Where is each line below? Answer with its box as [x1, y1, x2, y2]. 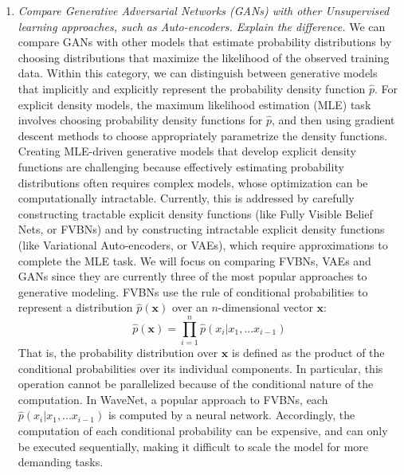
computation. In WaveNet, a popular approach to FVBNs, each [18, 391, 328, 407]
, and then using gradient [272, 112, 395, 128]
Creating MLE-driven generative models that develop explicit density [18, 143, 356, 159]
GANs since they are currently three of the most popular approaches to [18, 268, 367, 285]
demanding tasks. [18, 453, 104, 470]
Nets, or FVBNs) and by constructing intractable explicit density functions [18, 221, 385, 237]
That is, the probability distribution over [18, 344, 218, 360]
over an [171, 299, 208, 316]
